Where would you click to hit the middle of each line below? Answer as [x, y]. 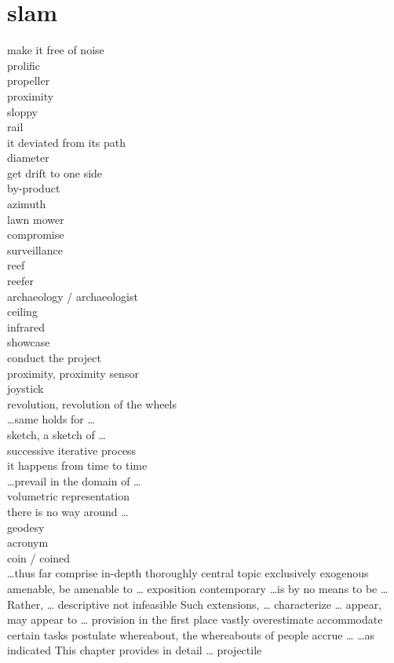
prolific [24, 65]
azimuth [27, 204]
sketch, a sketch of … [57, 434]
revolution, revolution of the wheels [92, 403]
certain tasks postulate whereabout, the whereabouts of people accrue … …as [191, 634]
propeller [29, 81]
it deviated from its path [67, 142]
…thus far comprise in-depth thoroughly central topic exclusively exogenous [188, 573]
